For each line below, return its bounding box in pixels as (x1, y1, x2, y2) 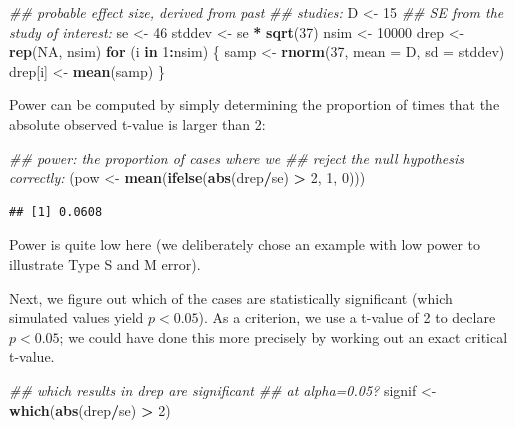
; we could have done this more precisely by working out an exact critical (59, 326, 508, 347)
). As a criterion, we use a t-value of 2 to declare (198, 307, 496, 328)
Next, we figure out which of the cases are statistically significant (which (9, 287, 453, 308)
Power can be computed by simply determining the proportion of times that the (9, 94, 500, 115)
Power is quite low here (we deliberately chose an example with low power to (9, 234, 480, 255)
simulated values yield (9, 307, 144, 328)
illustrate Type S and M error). (9, 253, 201, 274)
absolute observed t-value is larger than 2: (9, 113, 266, 134)
